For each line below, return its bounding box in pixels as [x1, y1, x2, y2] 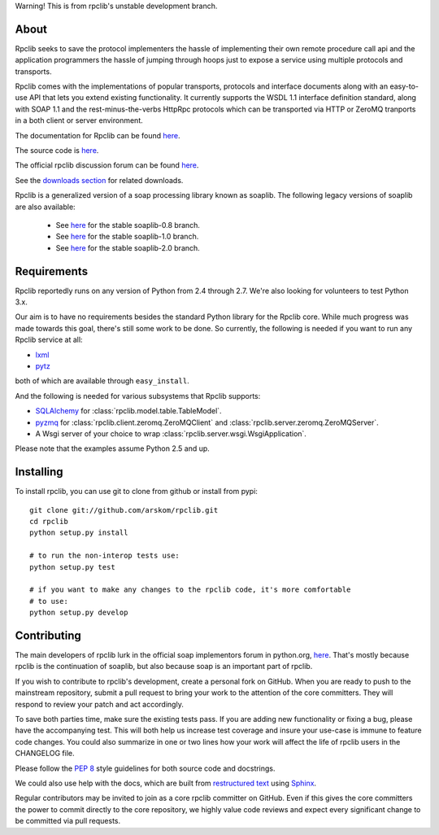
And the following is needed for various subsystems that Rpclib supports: [15, 391, 261, 400]
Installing [15, 465, 64, 479]
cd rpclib [29, 517, 68, 527]
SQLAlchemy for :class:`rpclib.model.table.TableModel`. [35, 406, 223, 416]
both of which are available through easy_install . [15, 376, 190, 386]
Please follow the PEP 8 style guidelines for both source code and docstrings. [15, 763, 276, 773]
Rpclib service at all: [15, 334, 83, 345]
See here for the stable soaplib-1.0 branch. [55, 232, 199, 242]
